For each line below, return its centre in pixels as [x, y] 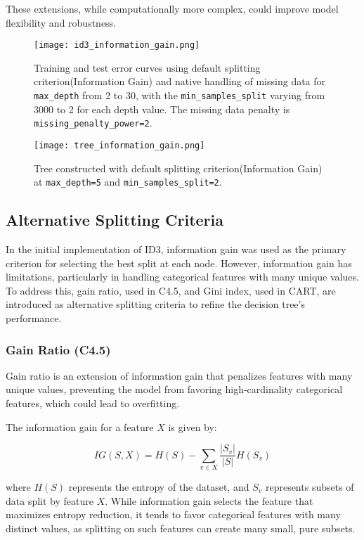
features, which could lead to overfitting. [93, 403]
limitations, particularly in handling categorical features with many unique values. [182, 277]
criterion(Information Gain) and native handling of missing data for [180, 81]
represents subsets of [310, 487]
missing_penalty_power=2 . [93, 123]
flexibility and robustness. [61, 22]
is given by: [193, 426]
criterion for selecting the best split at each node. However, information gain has [179, 263]
